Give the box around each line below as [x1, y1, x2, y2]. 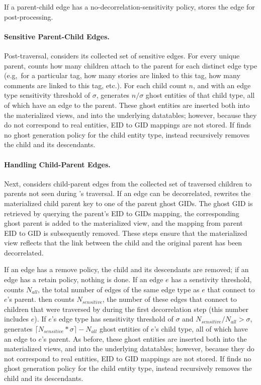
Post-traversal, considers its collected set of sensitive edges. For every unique [4, 50, 240, 60]
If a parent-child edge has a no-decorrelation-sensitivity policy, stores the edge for [4, 2, 255, 12]
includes [4, 313, 29, 324]
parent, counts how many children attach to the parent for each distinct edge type [4, 60, 257, 71]
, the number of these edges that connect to [102, 294, 237, 304]
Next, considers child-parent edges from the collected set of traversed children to [4, 178, 252, 188]
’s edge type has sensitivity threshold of [51, 313, 173, 324]
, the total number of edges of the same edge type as [38, 284, 200, 294]
